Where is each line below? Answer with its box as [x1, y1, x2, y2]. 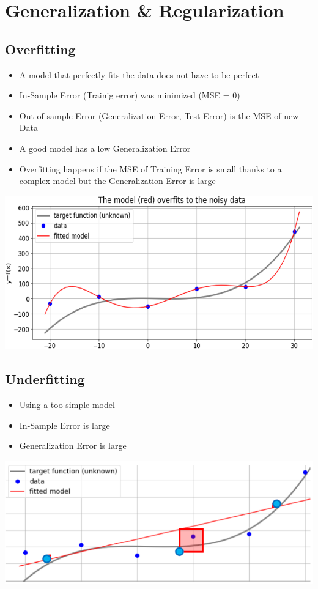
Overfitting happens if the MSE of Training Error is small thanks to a [19, 162, 282, 175]
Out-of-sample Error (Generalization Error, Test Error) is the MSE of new [19, 109, 299, 122]
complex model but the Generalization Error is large [19, 174, 216, 187]
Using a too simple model [19, 398, 115, 410]
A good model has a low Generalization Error [19, 141, 191, 154]
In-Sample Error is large [19, 418, 110, 431]
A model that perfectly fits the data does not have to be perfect [19, 68, 259, 81]
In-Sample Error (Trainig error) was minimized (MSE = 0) [19, 89, 240, 102]
